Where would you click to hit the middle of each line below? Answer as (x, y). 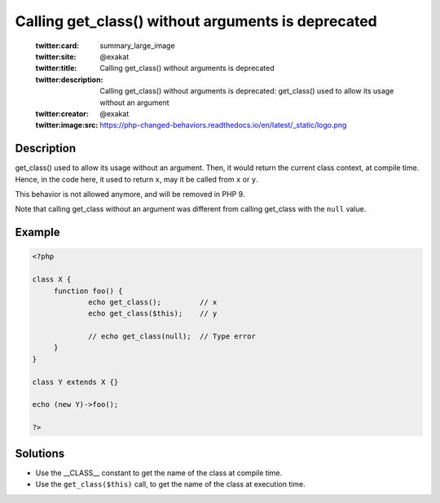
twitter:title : (56, 68)
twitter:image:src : (67, 125)
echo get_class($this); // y (153, 314)
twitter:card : (57, 46)
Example (37, 232)
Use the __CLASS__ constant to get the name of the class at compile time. (159, 473)
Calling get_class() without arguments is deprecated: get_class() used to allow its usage (247, 91)
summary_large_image (137, 46)
